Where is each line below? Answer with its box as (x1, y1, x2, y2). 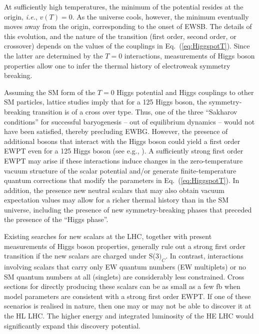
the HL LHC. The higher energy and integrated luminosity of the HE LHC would (4, 310, 254, 321)
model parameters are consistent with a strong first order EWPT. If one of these (4, 290, 251, 301)
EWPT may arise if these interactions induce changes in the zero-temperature (4, 155, 243, 165)
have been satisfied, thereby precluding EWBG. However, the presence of (4, 126, 228, 136)
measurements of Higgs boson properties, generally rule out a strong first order (4, 240, 246, 251)
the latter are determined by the (4, 50, 103, 60)
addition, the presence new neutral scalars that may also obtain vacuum (4, 184, 225, 195)
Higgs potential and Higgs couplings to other (116, 86, 254, 97)
